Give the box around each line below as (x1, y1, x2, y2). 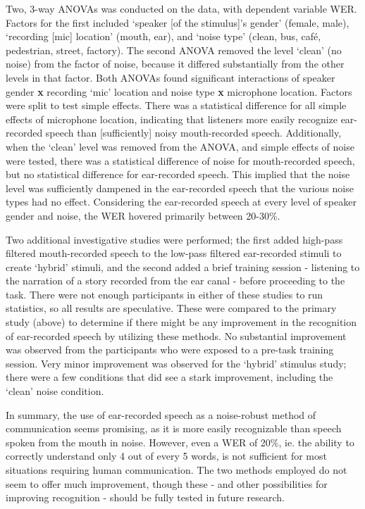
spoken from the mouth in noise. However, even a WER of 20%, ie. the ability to (6, 434, 354, 449)
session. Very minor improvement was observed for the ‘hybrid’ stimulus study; (6, 356, 347, 370)
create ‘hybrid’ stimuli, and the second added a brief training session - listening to (6, 259, 360, 274)
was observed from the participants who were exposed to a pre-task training (6, 342, 334, 357)
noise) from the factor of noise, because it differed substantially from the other (6, 56, 345, 71)
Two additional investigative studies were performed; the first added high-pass (6, 232, 343, 246)
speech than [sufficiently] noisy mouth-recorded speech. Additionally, (45, 125, 342, 140)
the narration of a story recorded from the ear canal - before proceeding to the (6, 273, 345, 288)
